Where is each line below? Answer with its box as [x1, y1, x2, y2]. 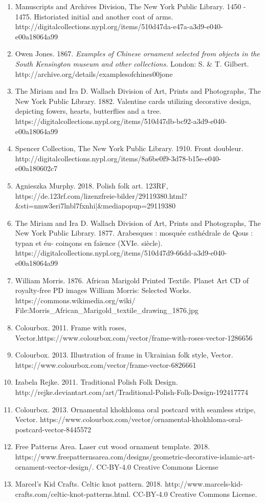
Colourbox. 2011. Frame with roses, [15, 322, 126, 333]
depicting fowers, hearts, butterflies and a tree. [15, 106, 162, 116]
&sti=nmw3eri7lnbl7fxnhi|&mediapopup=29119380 [15, 200, 176, 211]
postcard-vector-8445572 [15, 424, 92, 434]
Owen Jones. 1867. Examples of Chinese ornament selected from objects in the [15, 48, 260, 59]
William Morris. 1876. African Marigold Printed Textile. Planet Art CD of [15, 275, 249, 285]
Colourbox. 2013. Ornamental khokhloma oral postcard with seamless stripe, [15, 404, 256, 414]
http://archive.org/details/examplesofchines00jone [15, 68, 173, 79]
